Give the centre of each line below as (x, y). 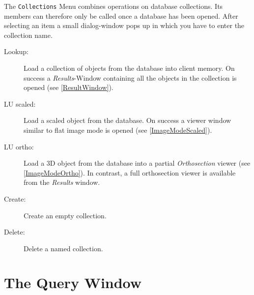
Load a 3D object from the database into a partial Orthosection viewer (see (137, 163)
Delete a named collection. (63, 248)
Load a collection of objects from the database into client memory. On (129, 68)
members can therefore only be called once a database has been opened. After (121, 15)
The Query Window (73, 282)
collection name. (28, 35)
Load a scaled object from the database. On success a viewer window (127, 120)
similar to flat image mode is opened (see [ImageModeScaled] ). (118, 130)
